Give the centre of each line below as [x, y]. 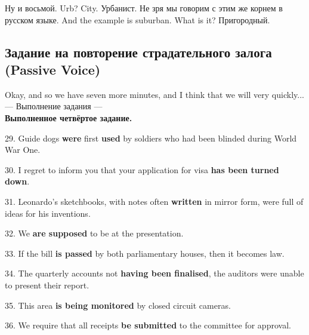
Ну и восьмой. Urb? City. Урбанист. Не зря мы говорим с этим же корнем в [144, 8]
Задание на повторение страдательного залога [138, 52]
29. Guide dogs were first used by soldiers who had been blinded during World [151, 138]
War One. [23, 150]
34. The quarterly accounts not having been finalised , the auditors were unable [154, 273]
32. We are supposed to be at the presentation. [94, 233]
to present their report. [47, 285]
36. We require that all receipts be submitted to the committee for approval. [148, 325]
